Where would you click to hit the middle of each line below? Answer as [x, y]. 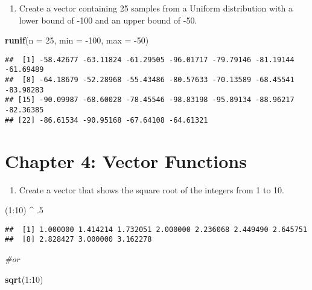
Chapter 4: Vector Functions [126, 160]
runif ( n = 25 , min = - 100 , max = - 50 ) [77, 40]
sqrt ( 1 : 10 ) [24, 279]
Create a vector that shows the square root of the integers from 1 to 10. [151, 189]
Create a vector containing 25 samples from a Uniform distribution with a [156, 8]
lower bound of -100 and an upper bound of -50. [108, 20]
